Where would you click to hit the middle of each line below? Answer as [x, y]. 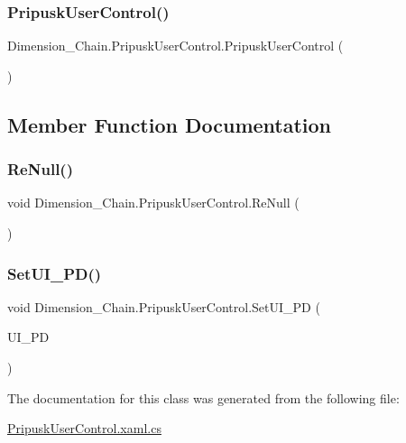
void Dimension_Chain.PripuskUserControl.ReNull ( [153, 203]
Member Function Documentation [170, 124]
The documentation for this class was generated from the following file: [203, 397]
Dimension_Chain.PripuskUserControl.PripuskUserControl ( [175, 46]
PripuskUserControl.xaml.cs [84, 428]
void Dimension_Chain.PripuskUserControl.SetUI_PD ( [164, 306]
